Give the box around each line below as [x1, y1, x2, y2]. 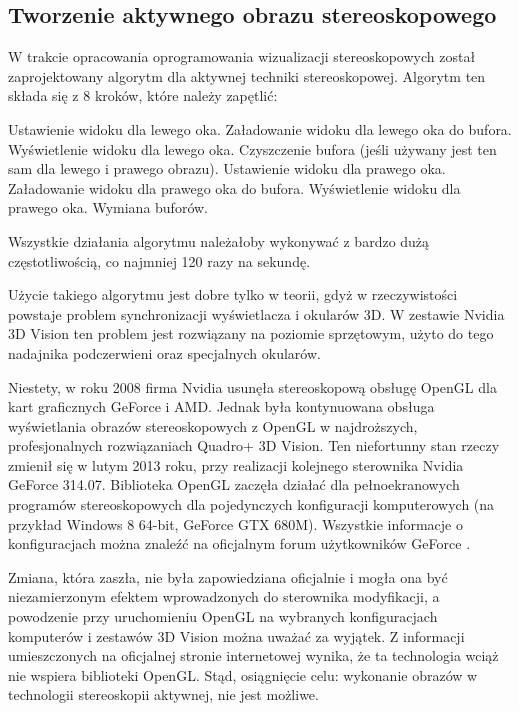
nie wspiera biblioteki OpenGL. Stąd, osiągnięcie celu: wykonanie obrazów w [8, 664, 478, 685]
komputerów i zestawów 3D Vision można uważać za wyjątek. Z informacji [8, 625, 465, 646]
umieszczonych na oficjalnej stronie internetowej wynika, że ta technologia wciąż [8, 645, 499, 666]
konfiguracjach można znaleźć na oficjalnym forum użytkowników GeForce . [8, 533, 471, 554]
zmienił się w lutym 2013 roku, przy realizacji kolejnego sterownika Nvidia [8, 454, 464, 475]
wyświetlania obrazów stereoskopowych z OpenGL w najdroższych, [8, 415, 418, 436]
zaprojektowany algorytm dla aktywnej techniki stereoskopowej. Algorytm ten [8, 65, 486, 86]
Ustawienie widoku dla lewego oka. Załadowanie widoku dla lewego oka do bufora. [8, 118, 512, 139]
